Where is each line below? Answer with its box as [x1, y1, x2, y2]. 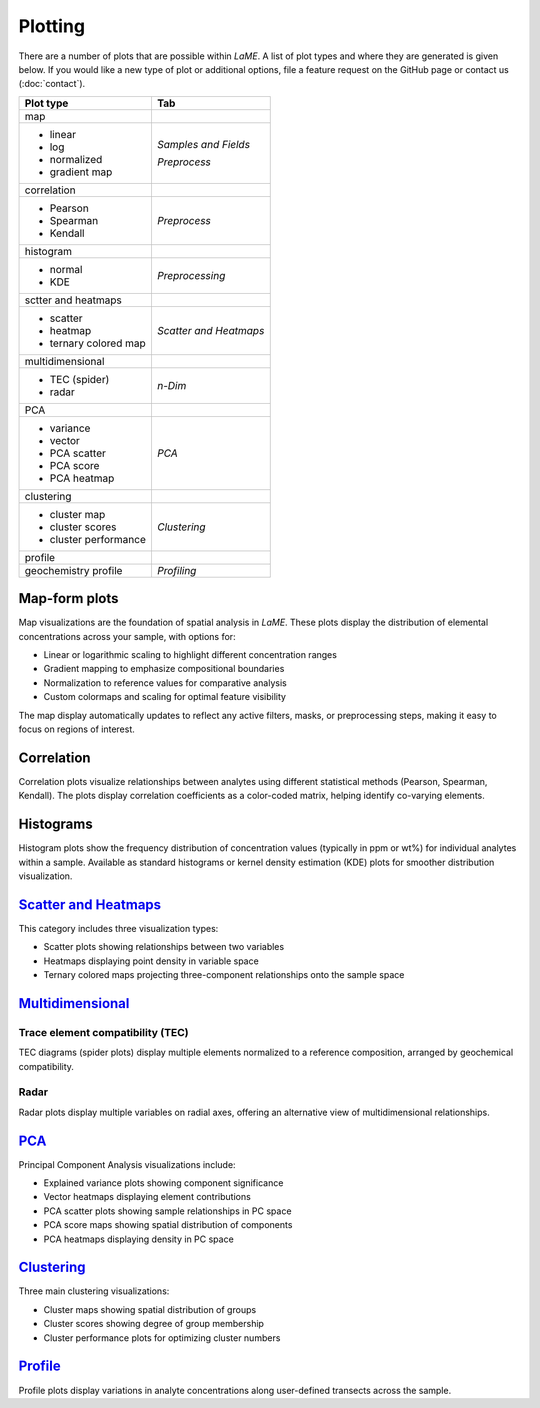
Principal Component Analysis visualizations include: [18, 1158, 236, 1170]
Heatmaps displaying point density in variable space [43, 955, 259, 967]
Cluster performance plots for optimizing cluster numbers [43, 1331, 281, 1344]
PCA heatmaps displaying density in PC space [43, 1233, 234, 1245]
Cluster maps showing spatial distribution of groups [43, 1303, 257, 1315]
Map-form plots [18, 590, 119, 607]
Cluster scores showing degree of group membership [43, 1318, 265, 1330]
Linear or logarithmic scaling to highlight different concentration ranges [43, 649, 337, 661]
